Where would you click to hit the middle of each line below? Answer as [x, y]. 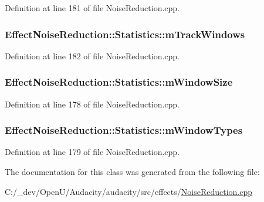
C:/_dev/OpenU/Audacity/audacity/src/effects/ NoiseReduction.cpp [129, 191]
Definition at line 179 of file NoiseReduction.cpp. [92, 152]
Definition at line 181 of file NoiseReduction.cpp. [92, 8]
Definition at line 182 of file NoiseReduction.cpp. [92, 55]
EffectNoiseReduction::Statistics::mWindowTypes [124, 130]
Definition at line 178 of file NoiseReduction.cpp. [92, 104]
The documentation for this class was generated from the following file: [132, 172]
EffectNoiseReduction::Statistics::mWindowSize [119, 82]
